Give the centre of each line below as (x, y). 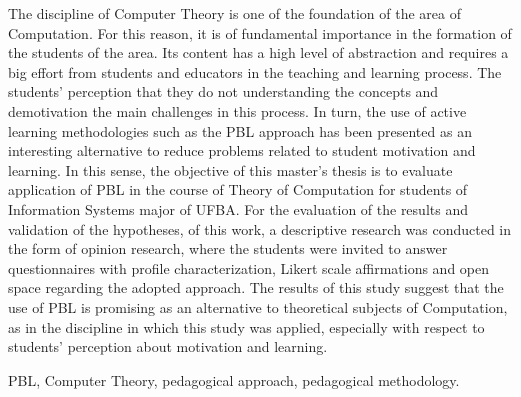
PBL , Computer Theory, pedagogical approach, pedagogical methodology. (234, 379)
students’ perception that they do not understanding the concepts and (223, 91)
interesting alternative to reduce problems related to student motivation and (242, 150)
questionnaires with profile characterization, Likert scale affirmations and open (249, 267)
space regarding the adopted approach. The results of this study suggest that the (256, 287)
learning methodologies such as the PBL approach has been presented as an (240, 130)
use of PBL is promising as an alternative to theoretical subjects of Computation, (258, 306)
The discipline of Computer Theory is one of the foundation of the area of (234, 13)
